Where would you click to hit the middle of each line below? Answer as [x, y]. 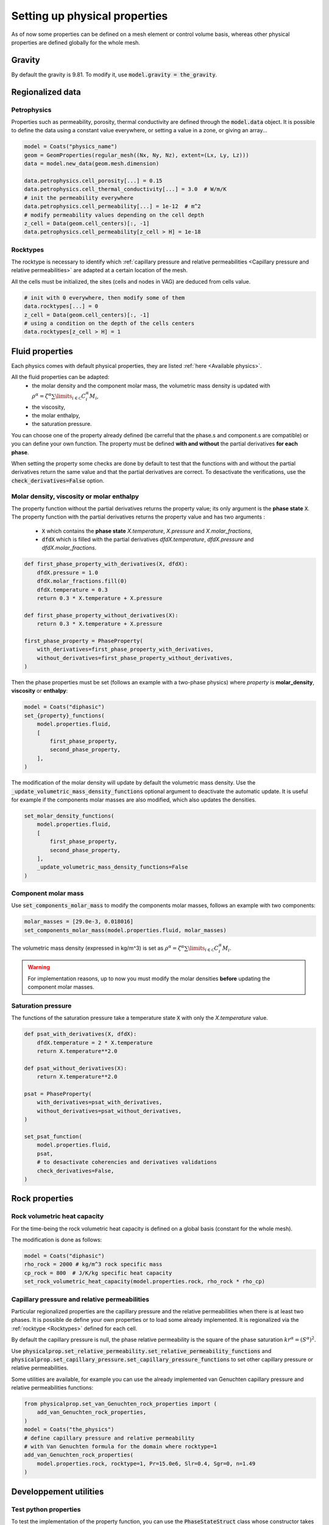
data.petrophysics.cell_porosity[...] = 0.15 [93, 181]
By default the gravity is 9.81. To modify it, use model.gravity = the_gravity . [114, 74]
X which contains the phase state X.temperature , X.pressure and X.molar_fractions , [147, 531]
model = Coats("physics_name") [71, 147]
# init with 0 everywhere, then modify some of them [104, 298]
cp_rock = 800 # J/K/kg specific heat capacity [98, 1273]
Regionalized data [46, 92]
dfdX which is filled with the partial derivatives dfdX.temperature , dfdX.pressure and [148, 539]
